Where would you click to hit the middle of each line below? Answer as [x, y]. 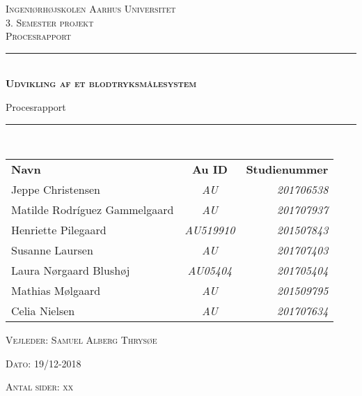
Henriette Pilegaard [59, 230]
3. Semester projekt [50, 22]
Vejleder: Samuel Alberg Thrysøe [81, 340]
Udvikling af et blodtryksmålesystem [101, 83]
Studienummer [287, 169]
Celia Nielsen [43, 311]
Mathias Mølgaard [56, 291]
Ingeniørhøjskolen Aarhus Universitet [91, 8]
